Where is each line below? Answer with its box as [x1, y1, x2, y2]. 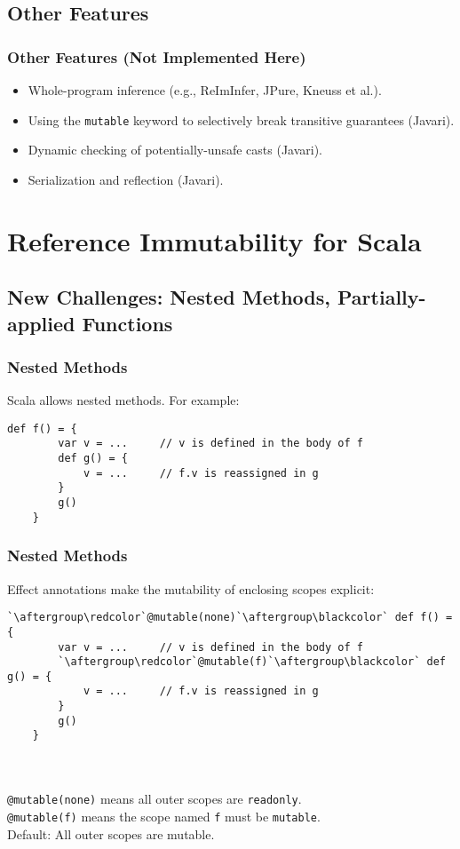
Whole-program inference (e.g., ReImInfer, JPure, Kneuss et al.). [28, 81, 382, 99]
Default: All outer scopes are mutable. [7, 824, 215, 843]
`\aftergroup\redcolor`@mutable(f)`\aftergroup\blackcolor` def [58, 655, 446, 669]
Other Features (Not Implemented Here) [7, 45, 306, 67]
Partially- [337, 283, 426, 311]
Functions [82, 309, 173, 337]
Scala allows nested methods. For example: [7, 391, 240, 409]
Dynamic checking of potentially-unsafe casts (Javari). [28, 140, 323, 159]
